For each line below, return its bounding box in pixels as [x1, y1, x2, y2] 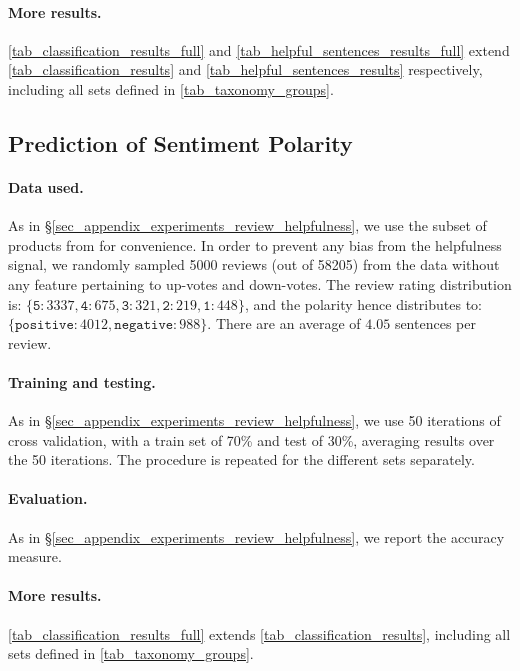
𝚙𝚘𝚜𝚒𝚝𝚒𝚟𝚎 [15, 318, 74, 333]
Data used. [8, 176, 84, 197]
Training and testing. [8, 371, 156, 392]
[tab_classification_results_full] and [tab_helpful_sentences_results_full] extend [8, 39, 510, 60]
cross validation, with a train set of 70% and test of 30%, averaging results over [8, 429, 495, 450]
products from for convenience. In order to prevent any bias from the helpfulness [8, 234, 502, 255]
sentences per [394, 313, 476, 334]
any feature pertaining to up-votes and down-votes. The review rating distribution [8, 273, 512, 294]
